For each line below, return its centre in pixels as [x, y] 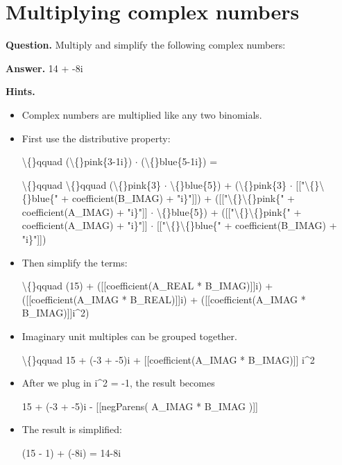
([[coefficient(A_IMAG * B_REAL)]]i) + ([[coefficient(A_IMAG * [164, 299]
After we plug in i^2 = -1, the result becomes [118, 383]
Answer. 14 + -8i [44, 68]
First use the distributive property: [96, 138]
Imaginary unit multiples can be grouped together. [129, 336]
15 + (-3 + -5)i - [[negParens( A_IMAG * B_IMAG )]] [140, 406]
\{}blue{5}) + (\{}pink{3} [229, 184]
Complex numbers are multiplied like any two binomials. [142, 114]
